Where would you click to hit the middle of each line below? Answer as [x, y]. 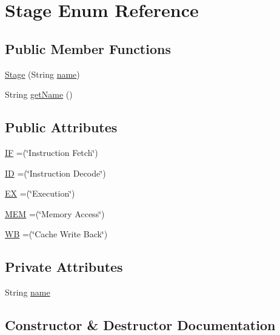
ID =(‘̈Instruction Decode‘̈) [55, 173]
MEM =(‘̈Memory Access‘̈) [55, 213]
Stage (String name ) [42, 74]
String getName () [39, 94]
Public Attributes [61, 127]
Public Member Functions [88, 48]
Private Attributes [64, 267]
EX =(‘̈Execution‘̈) [40, 193]
